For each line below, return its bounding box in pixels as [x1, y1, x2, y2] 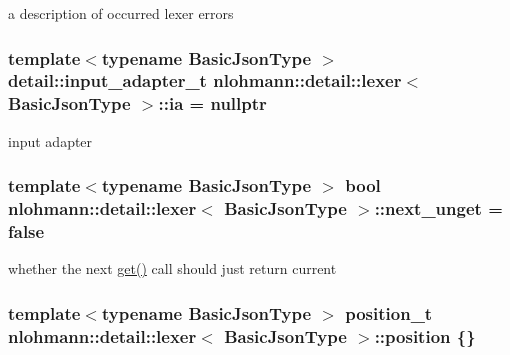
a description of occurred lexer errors [8, 3, 234, 23]
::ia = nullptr [158, 91, 267, 116]
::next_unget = [374, 196, 503, 221]
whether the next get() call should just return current [8, 258, 337, 279]
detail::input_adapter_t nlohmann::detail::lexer [8, 68, 402, 93]
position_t [345, 300, 433, 325]
